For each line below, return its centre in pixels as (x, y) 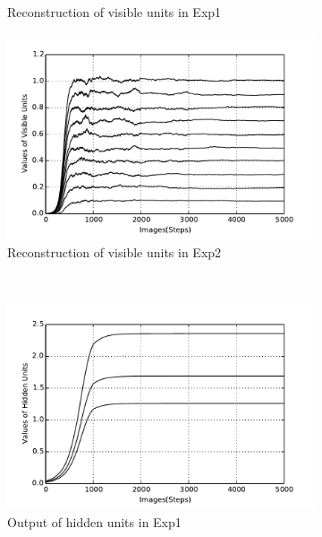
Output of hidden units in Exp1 (94, 521)
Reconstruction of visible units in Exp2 (114, 251)
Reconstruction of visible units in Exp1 (114, 12)
